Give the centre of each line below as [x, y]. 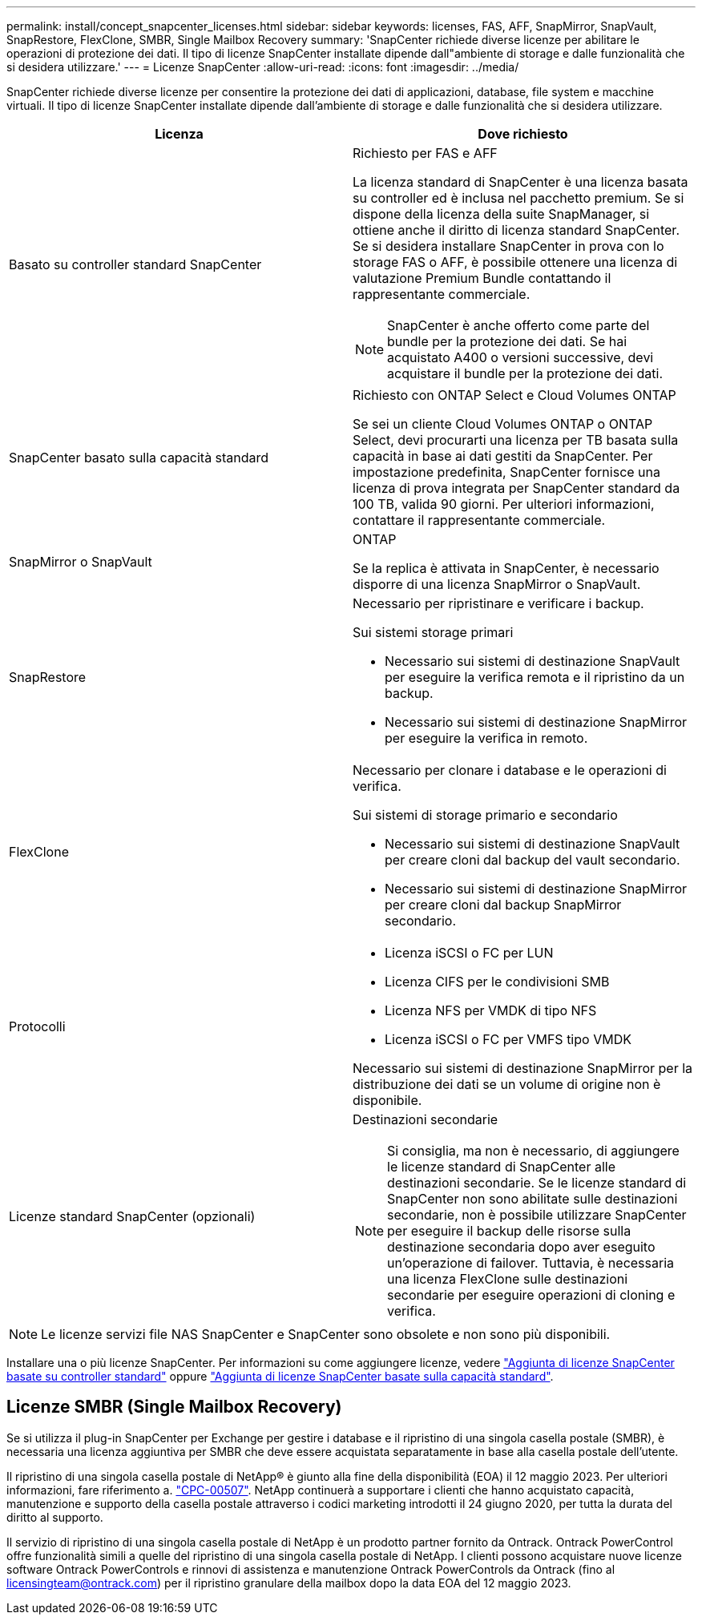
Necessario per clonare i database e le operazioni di [510, 770]
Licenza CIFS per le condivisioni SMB [497, 982]
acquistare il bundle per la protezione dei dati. [525, 373]
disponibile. [387, 1100]
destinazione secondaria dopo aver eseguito [521, 1247]
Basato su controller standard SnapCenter [135, 264]
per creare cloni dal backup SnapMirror [503, 905]
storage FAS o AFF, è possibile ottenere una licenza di [515, 262]
